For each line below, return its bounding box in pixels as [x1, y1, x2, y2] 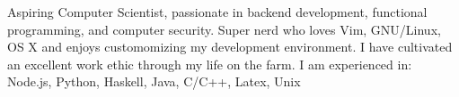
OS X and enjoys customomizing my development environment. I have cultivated [7, 37, 453, 56]
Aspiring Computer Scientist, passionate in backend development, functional [7, 3, 428, 20]
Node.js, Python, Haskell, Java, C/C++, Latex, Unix [7, 72, 301, 91]
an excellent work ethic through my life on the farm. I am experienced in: [7, 54, 412, 73]
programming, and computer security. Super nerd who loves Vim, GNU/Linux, [7, 20, 441, 38]
